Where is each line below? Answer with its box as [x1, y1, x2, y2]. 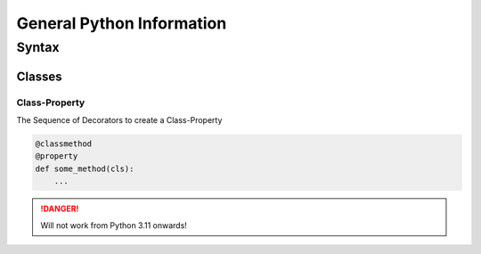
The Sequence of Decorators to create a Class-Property [16, 114, 223, 125]
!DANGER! [40, 203, 79, 214]
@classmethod [35, 138, 93, 149]
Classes [16, 69, 62, 84]
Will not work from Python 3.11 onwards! [40, 219, 187, 231]
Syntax [16, 39, 60, 55]
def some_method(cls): [35, 163, 135, 174]
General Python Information [16, 13, 227, 33]
